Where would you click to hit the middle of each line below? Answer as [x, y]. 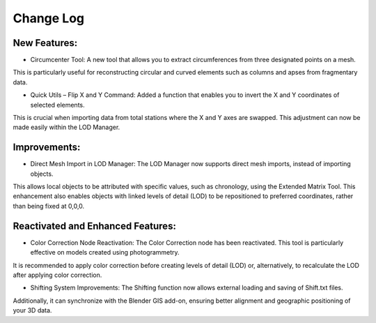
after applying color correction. [57, 275]
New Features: [45, 43]
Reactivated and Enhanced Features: [95, 226]
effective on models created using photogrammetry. [105, 253]
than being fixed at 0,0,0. [49, 206]
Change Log [49, 18]
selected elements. [57, 105]
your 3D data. [32, 310]
